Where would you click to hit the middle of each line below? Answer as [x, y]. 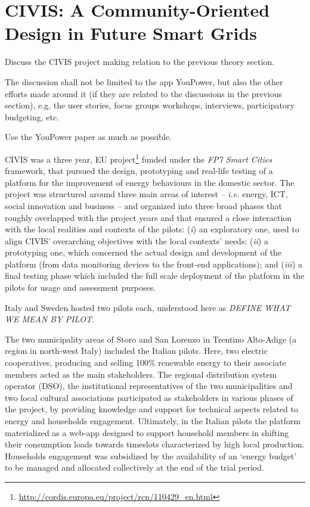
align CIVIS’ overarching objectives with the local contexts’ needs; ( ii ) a [137, 240]
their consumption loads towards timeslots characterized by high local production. [155, 444]
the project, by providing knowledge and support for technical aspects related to [152, 409]
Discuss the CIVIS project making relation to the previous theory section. [140, 62]
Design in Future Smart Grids [131, 33]
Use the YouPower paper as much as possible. [88, 137]
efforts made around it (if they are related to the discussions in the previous [143, 93]
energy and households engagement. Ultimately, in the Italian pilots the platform [153, 421]
